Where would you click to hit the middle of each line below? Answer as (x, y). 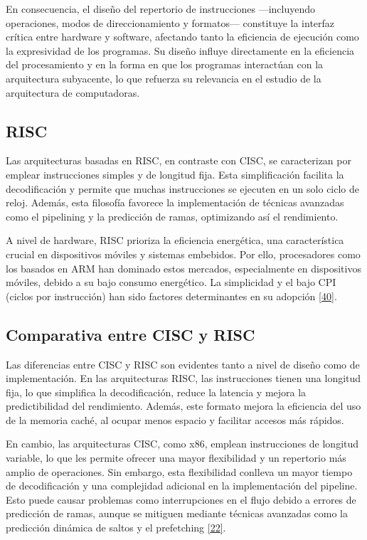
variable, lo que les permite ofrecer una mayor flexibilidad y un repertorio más (176, 458)
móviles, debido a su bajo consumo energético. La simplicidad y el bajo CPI (171, 282)
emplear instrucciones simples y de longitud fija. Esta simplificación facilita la (175, 174)
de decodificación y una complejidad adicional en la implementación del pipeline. (182, 486)
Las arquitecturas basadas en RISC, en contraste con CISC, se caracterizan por (179, 160)
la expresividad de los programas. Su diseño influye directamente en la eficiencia (180, 50)
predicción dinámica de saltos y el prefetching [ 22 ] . (116, 528)
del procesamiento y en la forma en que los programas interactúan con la (165, 64)
